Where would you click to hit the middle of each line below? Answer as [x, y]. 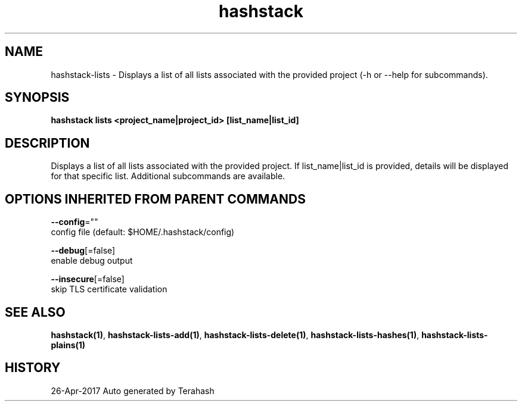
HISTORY [33, 368]
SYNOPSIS [37, 98]
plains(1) [68, 345]
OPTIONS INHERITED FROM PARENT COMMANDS [155, 199]
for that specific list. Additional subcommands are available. [168, 176]
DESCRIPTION [47, 143]
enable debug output [92, 261]
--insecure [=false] [88, 279]
